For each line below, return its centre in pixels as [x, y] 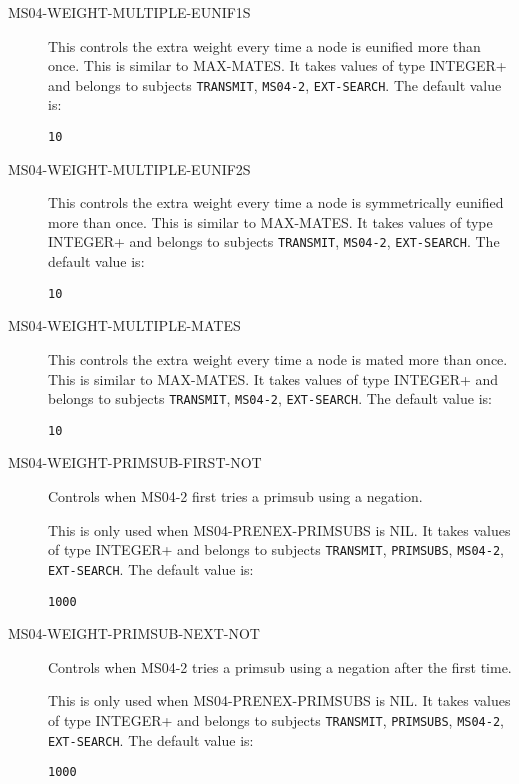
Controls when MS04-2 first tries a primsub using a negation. [235, 496]
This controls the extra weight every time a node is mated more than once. [278, 358]
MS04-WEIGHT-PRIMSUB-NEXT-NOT [134, 633]
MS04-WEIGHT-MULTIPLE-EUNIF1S [129, 12]
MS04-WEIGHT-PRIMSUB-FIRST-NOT [135, 462]
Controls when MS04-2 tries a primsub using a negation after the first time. [280, 666]
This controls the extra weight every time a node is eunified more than [264, 45]
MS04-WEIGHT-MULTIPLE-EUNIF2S [129, 168]
